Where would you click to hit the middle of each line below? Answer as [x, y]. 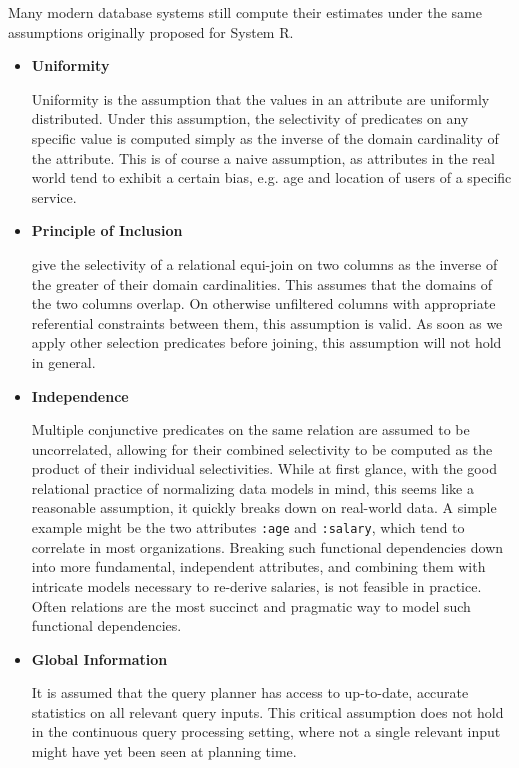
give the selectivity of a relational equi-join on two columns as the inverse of [264, 263]
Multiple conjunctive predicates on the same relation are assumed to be [250, 429]
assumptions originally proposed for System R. [151, 31]
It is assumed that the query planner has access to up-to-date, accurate [250, 692]
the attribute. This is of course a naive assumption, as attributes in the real [263, 157]
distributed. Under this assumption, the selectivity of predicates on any [250, 118]
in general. [63, 361]
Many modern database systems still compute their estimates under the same [245, 12]
